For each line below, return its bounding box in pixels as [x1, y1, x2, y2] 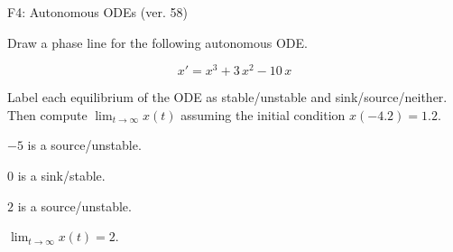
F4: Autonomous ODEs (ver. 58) [7, 3, 188, 21]
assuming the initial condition [180, 105, 346, 124]
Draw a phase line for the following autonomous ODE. [7, 33, 308, 51]
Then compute [7, 105, 88, 124]
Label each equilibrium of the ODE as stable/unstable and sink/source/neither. [7, 88, 448, 107]
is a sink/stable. [17, 166, 106, 185]
